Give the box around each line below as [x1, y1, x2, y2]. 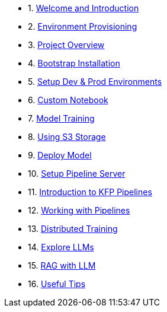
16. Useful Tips [28, 279, 86, 289]
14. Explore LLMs [28, 242, 94, 252]
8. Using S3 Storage [28, 132, 106, 142]
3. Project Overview [28, 40, 105, 50]
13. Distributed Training [28, 224, 118, 234]
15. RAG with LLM [28, 260, 96, 270]
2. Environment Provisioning [28, 21, 137, 31]
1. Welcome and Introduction [28, 3, 139, 13]
